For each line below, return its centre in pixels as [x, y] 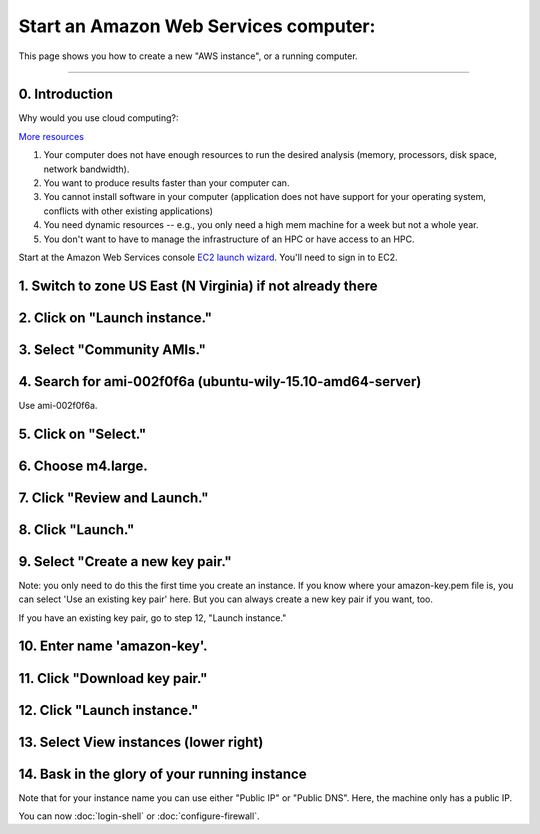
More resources [51, 136]
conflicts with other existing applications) [128, 211]
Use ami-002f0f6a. [58, 405]
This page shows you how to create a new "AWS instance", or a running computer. [188, 56]
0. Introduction [66, 94]
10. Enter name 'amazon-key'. [113, 646]
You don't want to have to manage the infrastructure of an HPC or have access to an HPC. [229, 239]
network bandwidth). [86, 169]
